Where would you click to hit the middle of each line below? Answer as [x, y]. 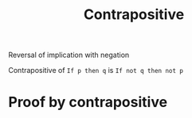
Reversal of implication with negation [69, 55]
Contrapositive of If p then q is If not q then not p [96, 70]
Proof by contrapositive [88, 103]
